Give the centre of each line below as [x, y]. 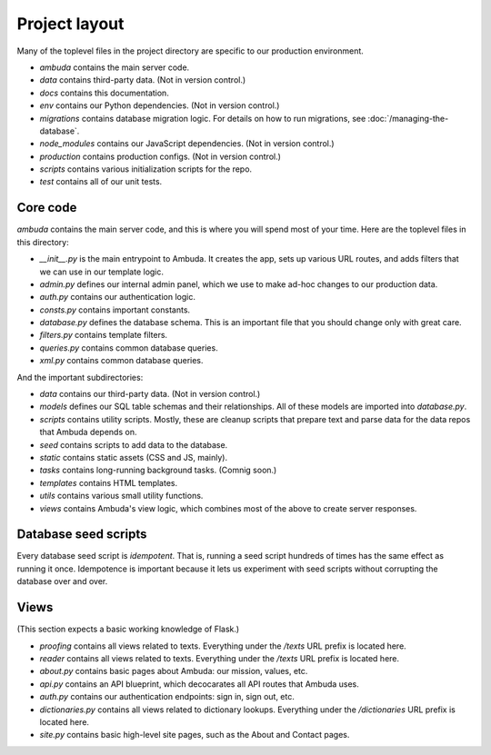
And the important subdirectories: [80, 377]
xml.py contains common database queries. [121, 361]
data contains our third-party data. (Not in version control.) [150, 394]
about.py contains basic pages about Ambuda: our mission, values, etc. [174, 671]
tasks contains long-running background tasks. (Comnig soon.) [158, 470]
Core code [47, 208]
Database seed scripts [82, 535]
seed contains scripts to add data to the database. [134, 444]
